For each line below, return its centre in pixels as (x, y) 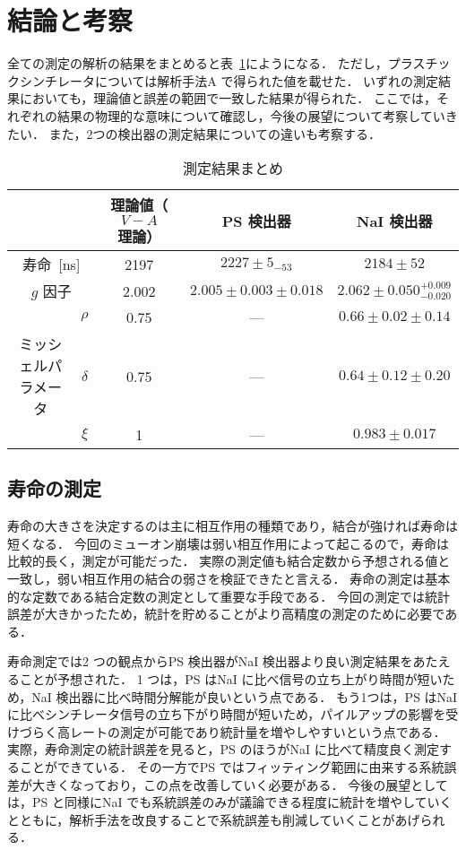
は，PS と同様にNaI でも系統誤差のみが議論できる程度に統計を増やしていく (230, 802)
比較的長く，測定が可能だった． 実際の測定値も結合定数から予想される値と (229, 561)
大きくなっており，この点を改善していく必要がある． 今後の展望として (240, 784)
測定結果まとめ (233, 169)
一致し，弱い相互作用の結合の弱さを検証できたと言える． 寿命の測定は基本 (229, 579)
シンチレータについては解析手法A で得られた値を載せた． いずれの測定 (229, 80)
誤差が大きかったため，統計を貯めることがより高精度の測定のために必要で (226, 614)
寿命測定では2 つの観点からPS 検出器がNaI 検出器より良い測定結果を (210, 661)
